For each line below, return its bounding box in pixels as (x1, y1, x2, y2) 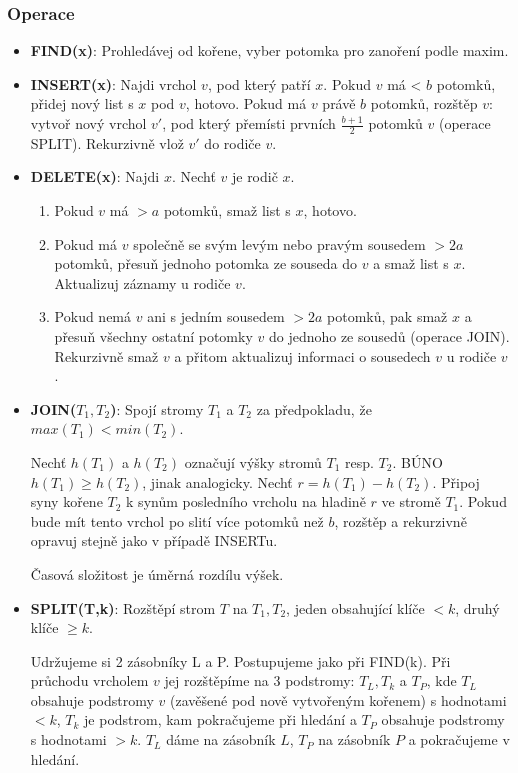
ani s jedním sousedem (147, 306, 285, 327)
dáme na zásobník (166, 729, 276, 750)
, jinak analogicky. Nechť (142, 471, 293, 492)
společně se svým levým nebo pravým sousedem (133, 233, 426, 254)
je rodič (231, 166, 278, 187)
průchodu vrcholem (30, 670, 149, 691)
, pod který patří (207, 73, 311, 94)
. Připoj (432, 471, 480, 492)
